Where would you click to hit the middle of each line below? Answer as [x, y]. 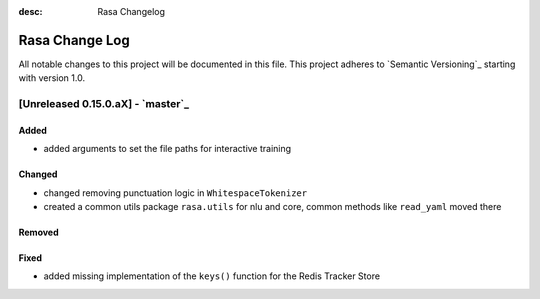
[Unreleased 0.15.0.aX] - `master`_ [104, 104]
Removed [38, 232]
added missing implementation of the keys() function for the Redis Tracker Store [211, 276]
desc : [30, 11]
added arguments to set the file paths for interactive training [167, 149]
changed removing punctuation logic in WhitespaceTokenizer [175, 192]
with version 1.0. [51, 78]
